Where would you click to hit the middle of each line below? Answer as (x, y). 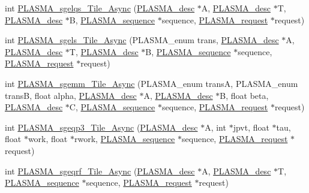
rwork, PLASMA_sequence (124, 139)
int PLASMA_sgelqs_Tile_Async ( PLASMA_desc (100, 8)
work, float (48, 139)
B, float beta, (244, 95)
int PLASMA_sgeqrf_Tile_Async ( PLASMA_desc (100, 171)
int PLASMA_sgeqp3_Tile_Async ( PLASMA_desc (101, 127)
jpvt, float (251, 127)
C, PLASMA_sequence (112, 107)
